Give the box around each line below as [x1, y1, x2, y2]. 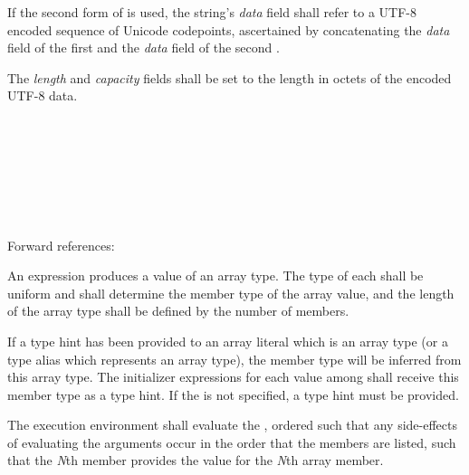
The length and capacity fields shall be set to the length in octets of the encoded [7, 68, 452, 87]
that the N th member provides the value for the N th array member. [7, 451, 384, 470]
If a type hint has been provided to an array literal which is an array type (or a [7, 331, 448, 350]
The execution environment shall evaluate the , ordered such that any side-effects [7, 415, 457, 434]
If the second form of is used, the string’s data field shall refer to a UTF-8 [7, 3, 416, 21]
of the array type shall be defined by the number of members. [7, 301, 349, 320]
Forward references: [7, 235, 115, 254]
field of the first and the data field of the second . [7, 38, 280, 57]
